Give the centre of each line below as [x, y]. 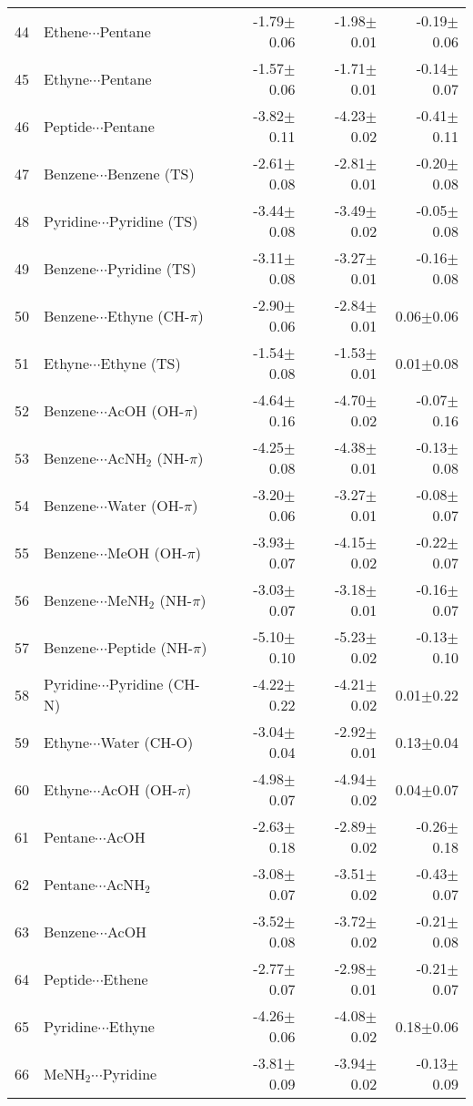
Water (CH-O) [147, 742]
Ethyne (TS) [141, 363]
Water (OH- [146, 505]
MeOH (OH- [147, 552]
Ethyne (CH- [148, 315]
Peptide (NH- [150, 647]
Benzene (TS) [151, 173]
